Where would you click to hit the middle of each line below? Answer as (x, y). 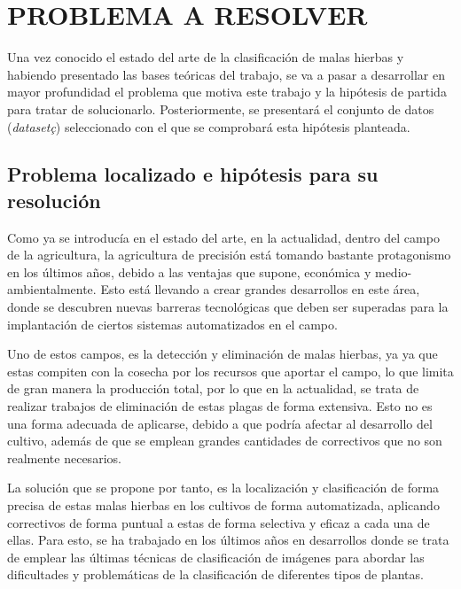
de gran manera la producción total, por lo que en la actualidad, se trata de (213, 388)
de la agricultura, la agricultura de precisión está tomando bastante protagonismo (229, 255)
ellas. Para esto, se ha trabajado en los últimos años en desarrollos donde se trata (228, 540)
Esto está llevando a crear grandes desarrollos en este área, (260, 289)
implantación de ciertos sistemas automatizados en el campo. (172, 324)
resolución (54, 200)
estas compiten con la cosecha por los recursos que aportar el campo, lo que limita (230, 371)
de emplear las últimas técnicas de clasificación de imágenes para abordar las (216, 557)
